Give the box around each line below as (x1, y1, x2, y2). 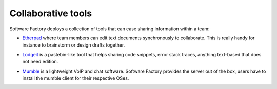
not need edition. (22, 59, 58, 65)
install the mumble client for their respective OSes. (22, 75, 129, 81)
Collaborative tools (9, 8, 92, 19)
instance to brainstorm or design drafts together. (22, 42, 125, 48)
